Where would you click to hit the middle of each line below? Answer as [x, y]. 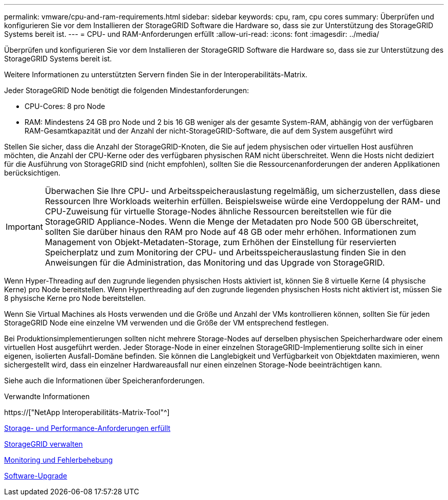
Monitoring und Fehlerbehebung [59, 460]
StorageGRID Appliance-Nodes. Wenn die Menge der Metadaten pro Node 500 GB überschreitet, [232, 222]
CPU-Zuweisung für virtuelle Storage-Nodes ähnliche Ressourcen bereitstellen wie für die [218, 211]
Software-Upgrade [36, 476]
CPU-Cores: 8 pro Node [65, 106]
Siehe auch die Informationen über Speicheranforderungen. [105, 381]
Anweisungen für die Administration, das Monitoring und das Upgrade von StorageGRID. [215, 263]
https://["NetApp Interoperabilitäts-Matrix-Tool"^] [87, 412]
